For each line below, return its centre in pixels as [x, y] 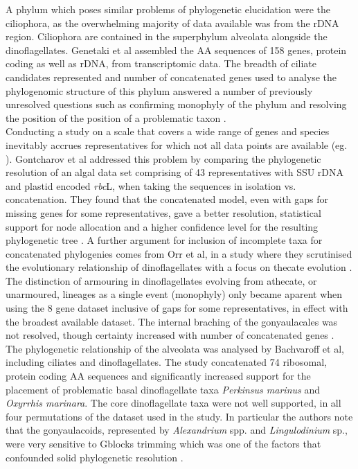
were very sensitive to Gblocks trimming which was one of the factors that [163, 443]
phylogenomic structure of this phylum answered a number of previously [159, 90]
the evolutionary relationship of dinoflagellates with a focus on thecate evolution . [179, 267]
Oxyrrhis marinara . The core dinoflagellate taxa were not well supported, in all [173, 403]
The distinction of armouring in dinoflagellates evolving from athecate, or [161, 280]
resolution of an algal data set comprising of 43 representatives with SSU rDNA [175, 172]
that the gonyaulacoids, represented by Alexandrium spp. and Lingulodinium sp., [177, 430]
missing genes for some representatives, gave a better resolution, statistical [163, 212]
